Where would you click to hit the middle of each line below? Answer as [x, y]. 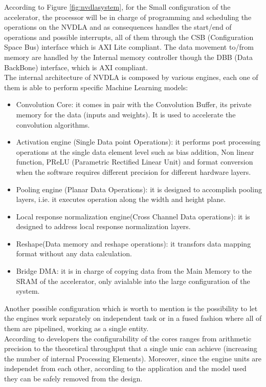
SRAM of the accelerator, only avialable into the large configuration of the [133, 281]
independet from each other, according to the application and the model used [125, 368]
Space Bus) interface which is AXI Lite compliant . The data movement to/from [129, 47]
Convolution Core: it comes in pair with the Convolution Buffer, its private [134, 104]
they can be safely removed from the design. [73, 378]
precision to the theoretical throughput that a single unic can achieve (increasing [131, 348]
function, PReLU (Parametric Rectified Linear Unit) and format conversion [135, 162]
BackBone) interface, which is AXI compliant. [76, 67]
